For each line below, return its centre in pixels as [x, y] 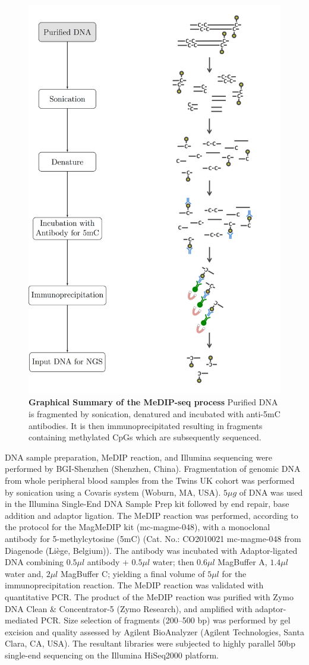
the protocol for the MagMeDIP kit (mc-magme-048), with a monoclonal [138, 527]
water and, [24, 573]
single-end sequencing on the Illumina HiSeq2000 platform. [112, 655]
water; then [173, 562]
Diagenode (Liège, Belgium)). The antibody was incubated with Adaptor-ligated [151, 550]
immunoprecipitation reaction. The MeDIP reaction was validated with [134, 585]
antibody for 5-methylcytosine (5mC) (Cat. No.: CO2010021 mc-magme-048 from [153, 538]
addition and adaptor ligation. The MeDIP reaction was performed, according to [152, 515]
